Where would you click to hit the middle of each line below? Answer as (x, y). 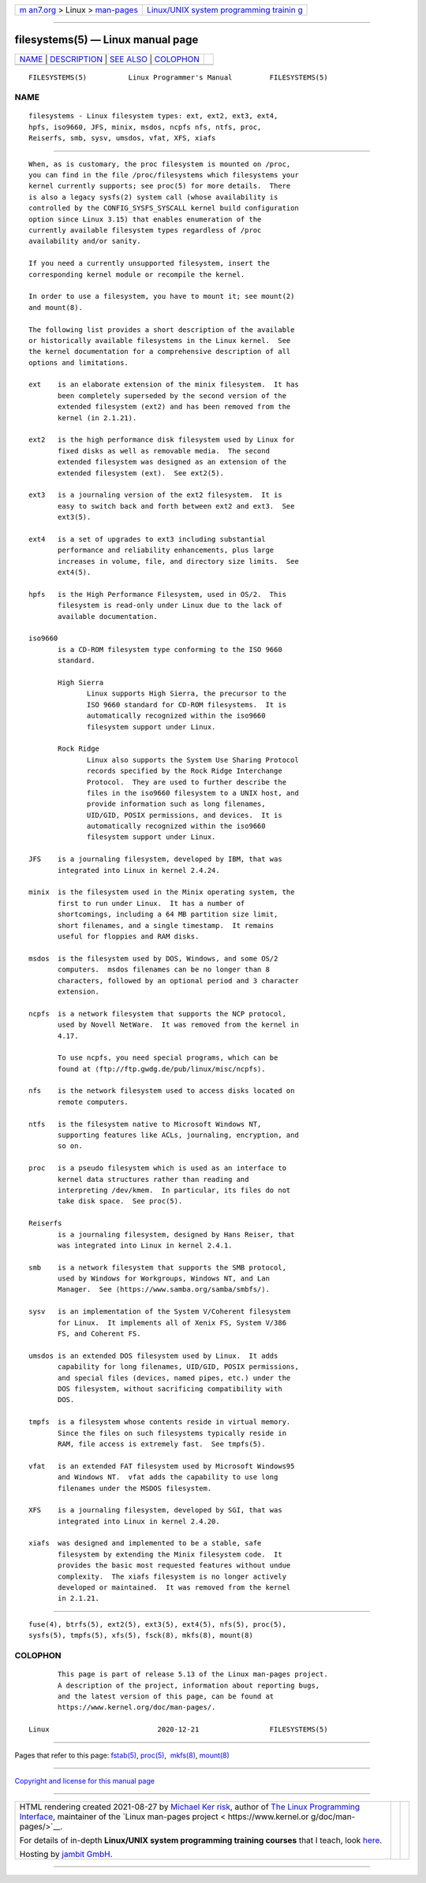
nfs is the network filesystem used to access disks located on (162, 1091)
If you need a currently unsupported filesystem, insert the (149, 263)
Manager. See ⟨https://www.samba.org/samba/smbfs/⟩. (164, 1290)
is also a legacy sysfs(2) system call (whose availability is (153, 197)
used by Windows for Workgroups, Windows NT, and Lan (164, 1279)
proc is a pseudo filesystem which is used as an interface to (158, 1168)
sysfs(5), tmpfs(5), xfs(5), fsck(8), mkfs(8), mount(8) (141, 1635)
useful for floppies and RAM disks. (129, 936)
